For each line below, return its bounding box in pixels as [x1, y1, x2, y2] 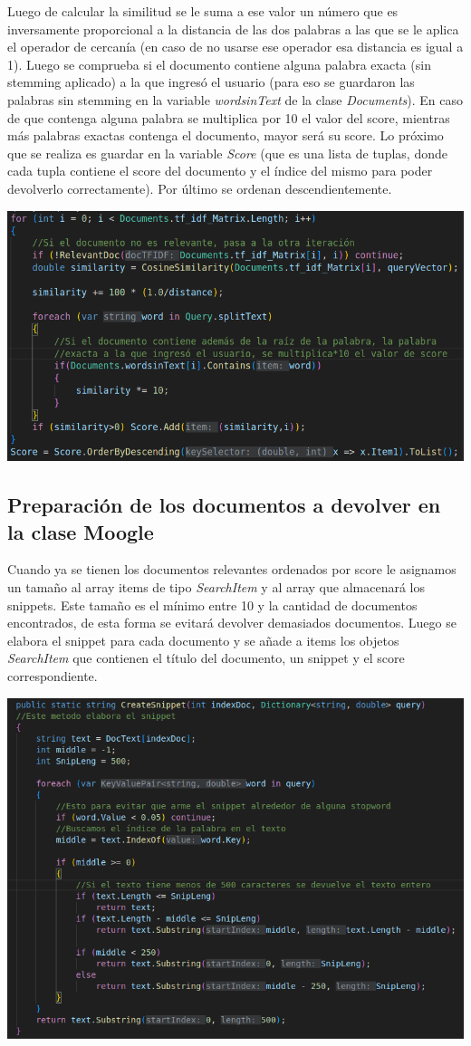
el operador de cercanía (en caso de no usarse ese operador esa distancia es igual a [7, 37, 464, 56]
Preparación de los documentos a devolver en [7, 491, 441, 519]
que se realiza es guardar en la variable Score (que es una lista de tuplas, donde [7, 143, 447, 162]
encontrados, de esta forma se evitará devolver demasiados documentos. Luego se [7, 613, 457, 632]
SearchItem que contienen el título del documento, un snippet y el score [7, 648, 405, 667]
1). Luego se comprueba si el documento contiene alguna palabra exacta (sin [7, 54, 431, 73]
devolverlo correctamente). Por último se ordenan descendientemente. [7, 178, 392, 197]
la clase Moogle [7, 517, 154, 545]
